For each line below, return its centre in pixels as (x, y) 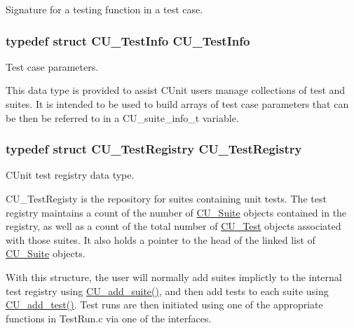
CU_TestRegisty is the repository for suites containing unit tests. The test (166, 198)
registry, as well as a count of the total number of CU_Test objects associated (173, 226)
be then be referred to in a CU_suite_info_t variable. (122, 117)
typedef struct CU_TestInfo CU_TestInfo (128, 40)
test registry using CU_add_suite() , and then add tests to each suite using (167, 291)
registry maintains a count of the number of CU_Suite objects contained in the (176, 212)
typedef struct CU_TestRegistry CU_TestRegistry (154, 149)
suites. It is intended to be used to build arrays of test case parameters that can (177, 104)
